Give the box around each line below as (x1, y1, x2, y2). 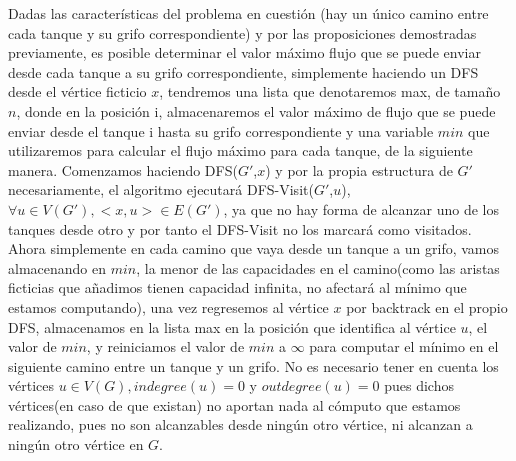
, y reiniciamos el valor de (86, 336, 245, 357)
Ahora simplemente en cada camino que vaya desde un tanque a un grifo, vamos (8, 238, 500, 259)
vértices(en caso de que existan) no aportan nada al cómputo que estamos (8, 394, 461, 415)
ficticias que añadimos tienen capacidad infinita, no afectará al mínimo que (8, 277, 467, 298)
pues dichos (384, 375, 454, 396)
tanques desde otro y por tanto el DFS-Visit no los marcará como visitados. (8, 218, 472, 239)
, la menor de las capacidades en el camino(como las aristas (136, 257, 500, 278)
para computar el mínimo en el (309, 336, 499, 357)
